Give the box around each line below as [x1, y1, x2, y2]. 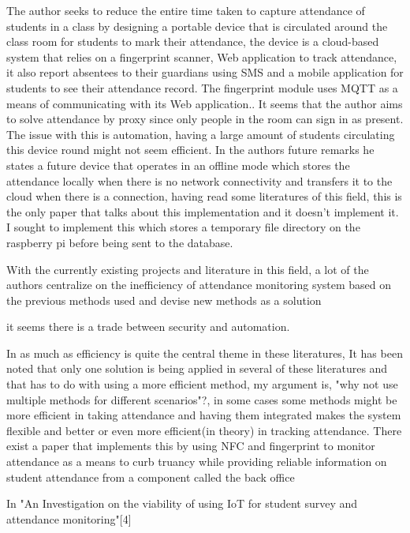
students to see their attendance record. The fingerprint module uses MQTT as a [6, 79, 398, 96]
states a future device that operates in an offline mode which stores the [6, 156, 350, 173]
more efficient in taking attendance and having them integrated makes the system [6, 407, 401, 423]
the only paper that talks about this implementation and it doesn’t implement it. [6, 203, 399, 220]
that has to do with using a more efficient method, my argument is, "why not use [6, 376, 398, 392]
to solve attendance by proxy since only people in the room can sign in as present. [6, 111, 404, 127]
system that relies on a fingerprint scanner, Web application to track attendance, [6, 48, 397, 65]
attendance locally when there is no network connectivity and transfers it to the [6, 172, 393, 189]
